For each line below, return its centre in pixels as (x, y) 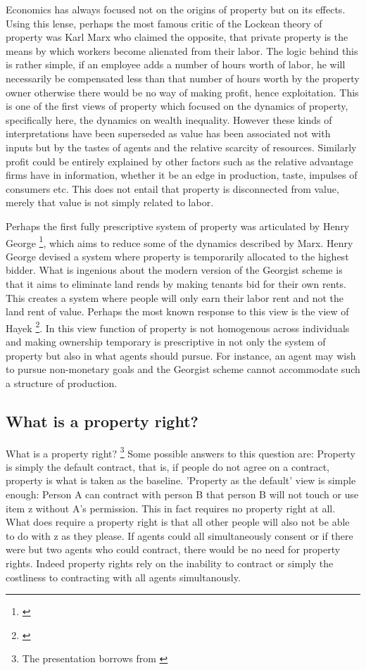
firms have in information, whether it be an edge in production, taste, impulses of (182, 175)
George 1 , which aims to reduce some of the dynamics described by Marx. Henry (179, 241)
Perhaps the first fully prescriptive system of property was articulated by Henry (178, 226)
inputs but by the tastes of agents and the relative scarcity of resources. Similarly (181, 147)
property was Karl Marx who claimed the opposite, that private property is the (177, 37)
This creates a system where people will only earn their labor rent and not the (175, 297)
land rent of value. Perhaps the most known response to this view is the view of (177, 311)
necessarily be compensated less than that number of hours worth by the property (183, 78)
